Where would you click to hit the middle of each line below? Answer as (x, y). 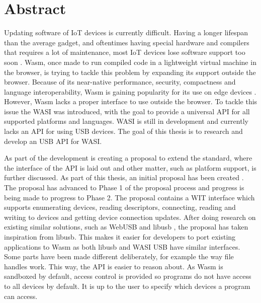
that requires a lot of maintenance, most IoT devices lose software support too (125, 52)
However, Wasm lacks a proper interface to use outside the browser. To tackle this (131, 101)
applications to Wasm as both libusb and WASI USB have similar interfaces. (122, 246)
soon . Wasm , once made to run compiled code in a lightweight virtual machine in (130, 62)
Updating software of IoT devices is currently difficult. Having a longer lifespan (126, 32)
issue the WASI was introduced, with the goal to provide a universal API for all (127, 111)
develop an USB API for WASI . (53, 141)
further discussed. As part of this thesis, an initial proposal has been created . (124, 177)
